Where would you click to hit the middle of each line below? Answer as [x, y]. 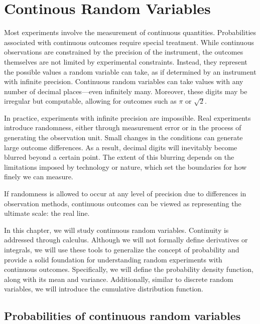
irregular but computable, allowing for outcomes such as [90, 101]
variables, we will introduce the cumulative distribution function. [104, 289]
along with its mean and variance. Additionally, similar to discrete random [119, 279]
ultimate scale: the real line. [47, 213]
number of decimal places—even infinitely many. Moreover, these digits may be [126, 91]
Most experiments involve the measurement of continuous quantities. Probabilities [130, 32]
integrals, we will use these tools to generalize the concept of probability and [122, 249]
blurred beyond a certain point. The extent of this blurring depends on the [119, 157]
